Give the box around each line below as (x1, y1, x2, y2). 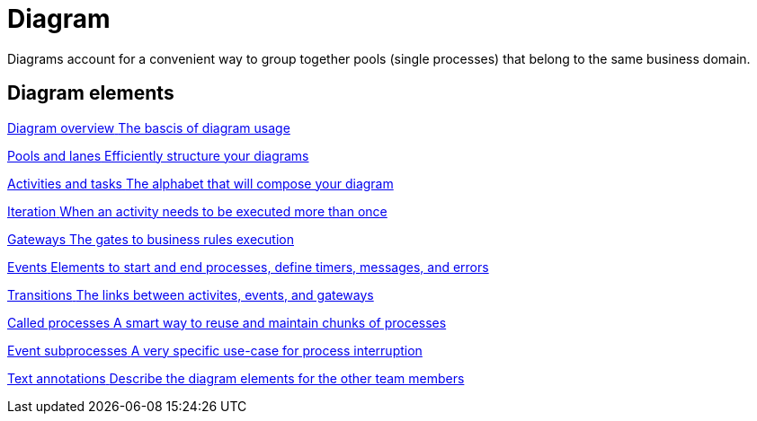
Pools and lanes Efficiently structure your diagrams (7, 147, 309, 163)
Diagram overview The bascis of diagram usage (7, 119, 290, 136)
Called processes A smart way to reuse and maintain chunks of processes (7, 314, 447, 330)
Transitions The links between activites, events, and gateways (7, 286, 374, 303)
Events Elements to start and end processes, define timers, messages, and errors (7, 259, 489, 275)
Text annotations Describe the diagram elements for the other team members (7, 370, 465, 386)
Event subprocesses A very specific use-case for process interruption (7, 342, 423, 358)
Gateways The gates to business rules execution (7, 231, 294, 247)
